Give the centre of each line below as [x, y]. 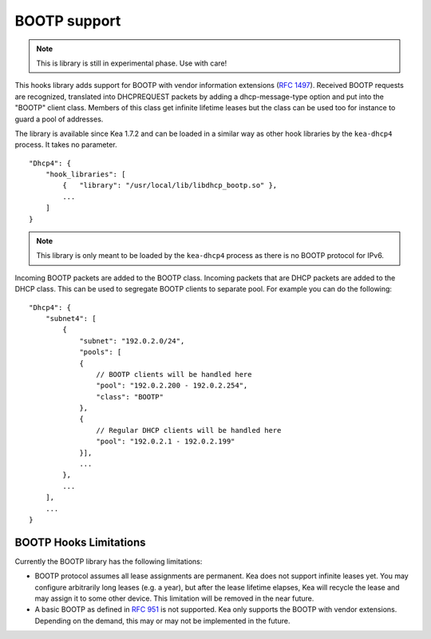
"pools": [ [101, 352]
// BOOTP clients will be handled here [174, 374]
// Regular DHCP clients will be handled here [189, 430]
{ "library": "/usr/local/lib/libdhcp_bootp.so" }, [170, 185]
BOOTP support [68, 21]
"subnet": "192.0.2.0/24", [132, 341]
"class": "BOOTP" [130, 397]
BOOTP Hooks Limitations [81, 542]
